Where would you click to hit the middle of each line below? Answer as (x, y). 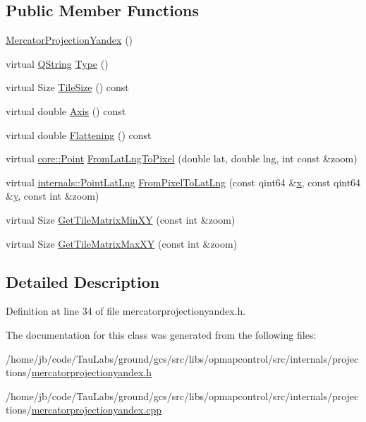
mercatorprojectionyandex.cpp (97, 410)
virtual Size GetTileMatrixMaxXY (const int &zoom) (122, 243)
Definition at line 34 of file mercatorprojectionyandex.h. (126, 311)
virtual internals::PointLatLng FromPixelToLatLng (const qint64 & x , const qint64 (183, 182)
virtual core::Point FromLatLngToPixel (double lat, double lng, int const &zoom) (182, 158)
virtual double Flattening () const (79, 134)
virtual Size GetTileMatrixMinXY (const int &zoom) (121, 219)
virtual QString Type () (57, 63)
